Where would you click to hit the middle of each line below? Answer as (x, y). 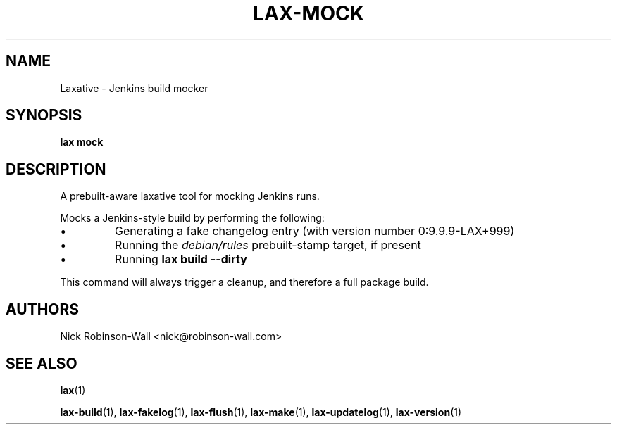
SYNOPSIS (44, 115)
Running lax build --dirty (181, 259)
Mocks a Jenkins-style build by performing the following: (192, 218)
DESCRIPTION (56, 169)
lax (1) (73, 390)
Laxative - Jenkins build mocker (134, 88)
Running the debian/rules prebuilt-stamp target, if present (268, 245)
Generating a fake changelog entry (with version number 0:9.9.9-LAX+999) (315, 231)
